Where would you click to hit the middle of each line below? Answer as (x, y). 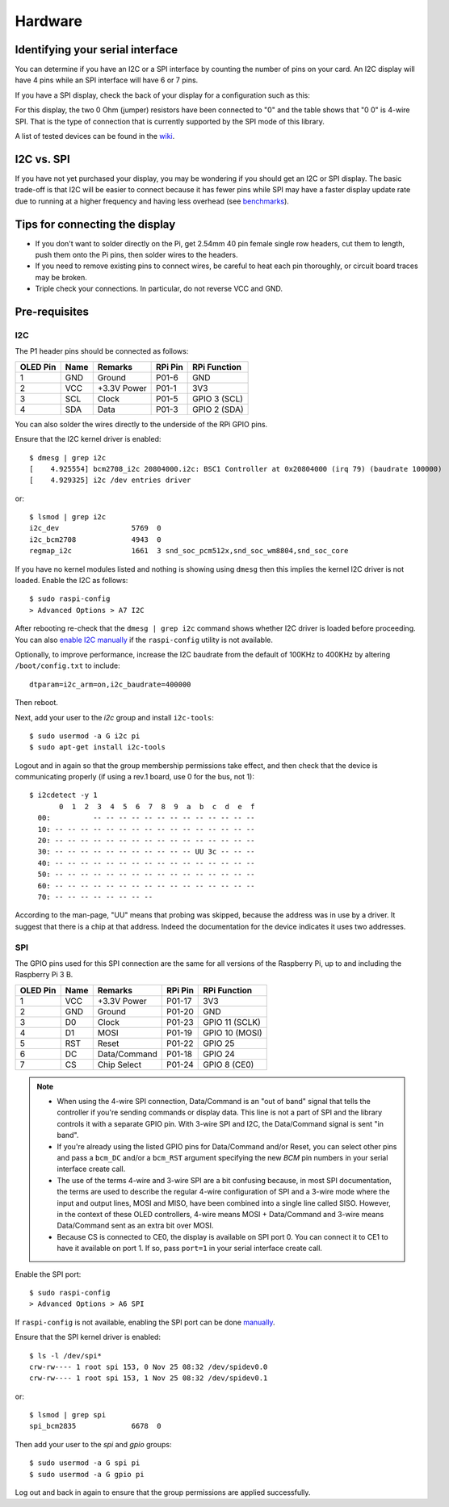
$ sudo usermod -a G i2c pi (85, 736)
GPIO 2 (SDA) (218, 409)
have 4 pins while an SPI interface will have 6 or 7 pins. (107, 80)
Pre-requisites (52, 311)
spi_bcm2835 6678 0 (95, 1426)
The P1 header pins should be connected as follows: (102, 351)
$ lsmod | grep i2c (68, 517)
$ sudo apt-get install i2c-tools (97, 747)
